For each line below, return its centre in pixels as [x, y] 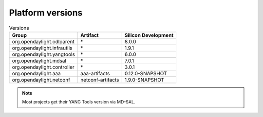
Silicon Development [149, 35]
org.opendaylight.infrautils [42, 48]
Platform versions [46, 13]
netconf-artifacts [100, 80]
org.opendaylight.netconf [41, 80]
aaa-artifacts [95, 73]
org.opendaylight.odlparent [43, 41]
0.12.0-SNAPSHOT [146, 73]
